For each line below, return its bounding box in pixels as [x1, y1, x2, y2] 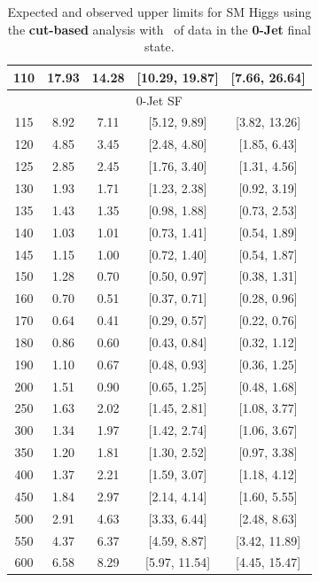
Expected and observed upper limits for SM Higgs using [7, 3, 312, 20]
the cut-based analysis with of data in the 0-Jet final [7, 19, 311, 38]
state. [144, 37, 175, 56]
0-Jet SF [136, 90, 183, 109]
